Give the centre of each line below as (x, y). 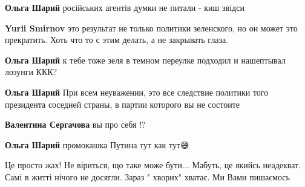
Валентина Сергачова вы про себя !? (75, 124)
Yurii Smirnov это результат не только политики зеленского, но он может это (151, 28)
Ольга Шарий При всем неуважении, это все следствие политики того (137, 92)
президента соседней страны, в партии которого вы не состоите (123, 104)
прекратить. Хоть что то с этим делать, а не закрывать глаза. (117, 40)
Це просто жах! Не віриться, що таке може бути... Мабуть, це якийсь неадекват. (153, 165)
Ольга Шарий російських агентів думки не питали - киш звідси (125, 7)
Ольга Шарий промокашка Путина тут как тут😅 (97, 144)
